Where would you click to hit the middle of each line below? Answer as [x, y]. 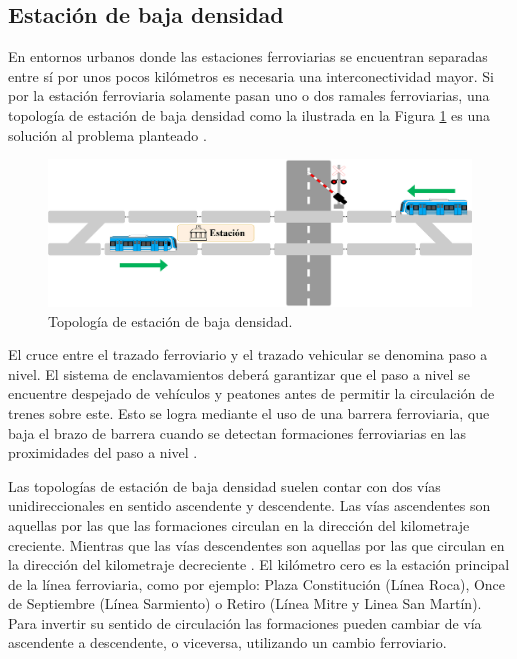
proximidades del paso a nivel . [103, 452]
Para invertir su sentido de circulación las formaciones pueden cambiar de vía [245, 622]
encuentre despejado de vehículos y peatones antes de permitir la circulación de [251, 393]
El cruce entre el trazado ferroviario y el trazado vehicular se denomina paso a [248, 354]
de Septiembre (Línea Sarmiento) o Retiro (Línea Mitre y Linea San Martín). [245, 603]
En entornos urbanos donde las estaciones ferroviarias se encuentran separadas [248, 56]
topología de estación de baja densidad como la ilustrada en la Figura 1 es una [249, 114]
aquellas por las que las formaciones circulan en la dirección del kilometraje [239, 524]
